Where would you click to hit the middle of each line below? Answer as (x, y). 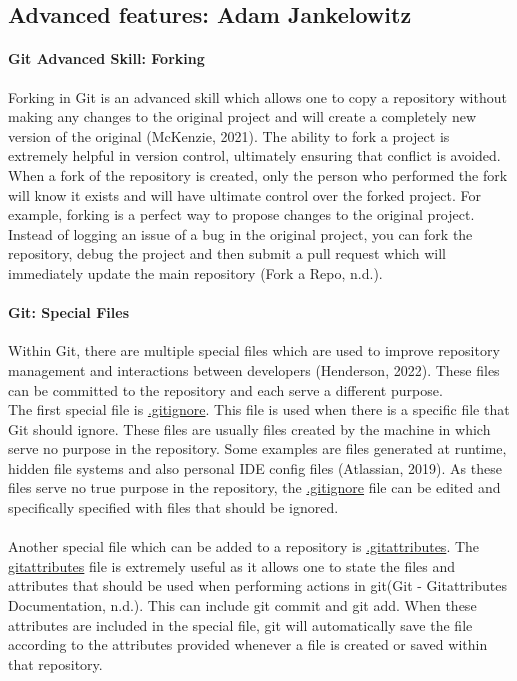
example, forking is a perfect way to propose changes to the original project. (241, 214)
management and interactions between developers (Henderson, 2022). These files (254, 369)
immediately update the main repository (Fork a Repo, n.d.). (195, 272)
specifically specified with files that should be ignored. (173, 507)
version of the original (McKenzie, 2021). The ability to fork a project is (229, 135)
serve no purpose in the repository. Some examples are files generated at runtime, (257, 448)
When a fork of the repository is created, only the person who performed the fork (258, 174)
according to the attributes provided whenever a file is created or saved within (248, 644)
